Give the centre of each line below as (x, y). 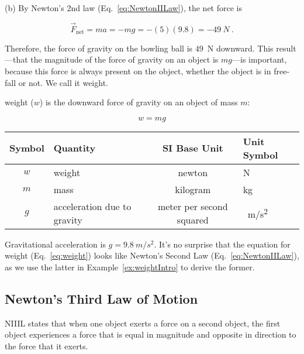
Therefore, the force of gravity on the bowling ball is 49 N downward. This (139, 48)
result (286, 48)
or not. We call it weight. (63, 82)
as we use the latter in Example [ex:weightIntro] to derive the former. (130, 267)
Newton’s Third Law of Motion (101, 298)
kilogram (193, 189)
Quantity (75, 148)
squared (193, 219)
